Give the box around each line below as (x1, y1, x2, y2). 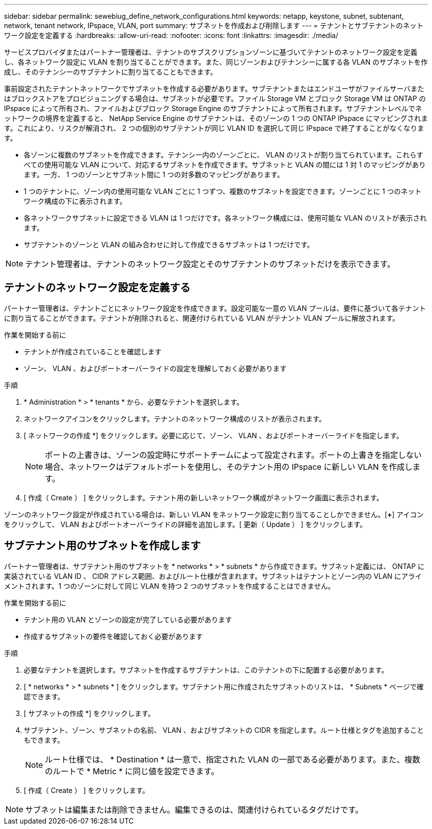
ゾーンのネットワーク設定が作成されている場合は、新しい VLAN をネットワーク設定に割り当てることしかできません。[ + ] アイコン (4, 510, 424, 519)
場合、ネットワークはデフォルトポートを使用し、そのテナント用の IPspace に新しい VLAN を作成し (45, 461, 413, 472)
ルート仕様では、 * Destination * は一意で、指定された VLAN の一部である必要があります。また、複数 (45, 754, 420, 764)
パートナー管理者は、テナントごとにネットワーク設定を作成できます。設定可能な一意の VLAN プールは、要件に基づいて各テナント (4, 303, 426, 312)
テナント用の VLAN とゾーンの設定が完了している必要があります (24, 615, 232, 624)
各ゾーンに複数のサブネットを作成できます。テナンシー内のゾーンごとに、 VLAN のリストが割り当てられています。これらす (24, 151, 424, 159)
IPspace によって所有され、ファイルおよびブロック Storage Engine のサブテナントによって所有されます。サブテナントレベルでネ (4, 104, 422, 113)
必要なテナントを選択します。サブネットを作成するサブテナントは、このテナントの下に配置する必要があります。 (24, 665, 389, 674)
